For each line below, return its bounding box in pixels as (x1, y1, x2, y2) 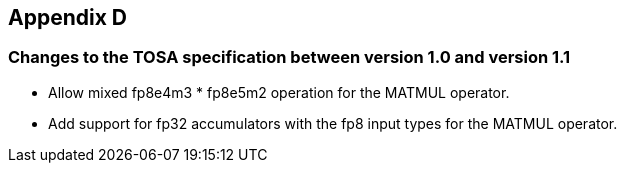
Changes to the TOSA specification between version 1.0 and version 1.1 (8, 47, 571, 68)
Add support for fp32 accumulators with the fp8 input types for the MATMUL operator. (48, 114, 618, 132)
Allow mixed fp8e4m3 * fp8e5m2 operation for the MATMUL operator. (48, 83, 510, 101)
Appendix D (8, 5, 127, 30)
